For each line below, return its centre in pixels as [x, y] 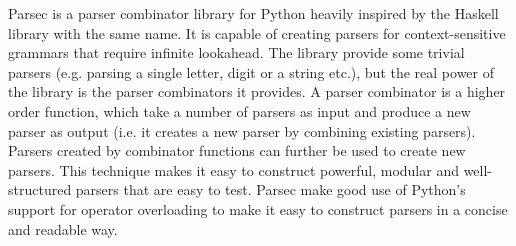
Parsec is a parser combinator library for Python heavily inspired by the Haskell [253, 13]
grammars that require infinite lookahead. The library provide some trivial [236, 52]
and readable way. [63, 228]
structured [40, 189]
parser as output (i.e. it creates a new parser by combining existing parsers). [242, 130]
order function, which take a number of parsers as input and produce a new [239, 110]
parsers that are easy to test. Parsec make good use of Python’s [270, 189]
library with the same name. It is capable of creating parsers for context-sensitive [257, 32]
